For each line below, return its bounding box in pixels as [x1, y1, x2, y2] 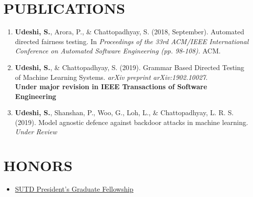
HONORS [3, 155, 73, 175]
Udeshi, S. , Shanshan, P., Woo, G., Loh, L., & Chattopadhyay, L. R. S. [15, 107, 234, 118]
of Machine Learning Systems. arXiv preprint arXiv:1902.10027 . [15, 72, 208, 82]
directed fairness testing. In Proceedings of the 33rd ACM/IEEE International [15, 36, 249, 46]
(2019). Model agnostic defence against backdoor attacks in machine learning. [15, 117, 248, 127]
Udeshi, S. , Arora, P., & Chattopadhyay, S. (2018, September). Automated [15, 26, 245, 37]
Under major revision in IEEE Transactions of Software [15, 81, 207, 92]
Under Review [15, 126, 57, 137]
